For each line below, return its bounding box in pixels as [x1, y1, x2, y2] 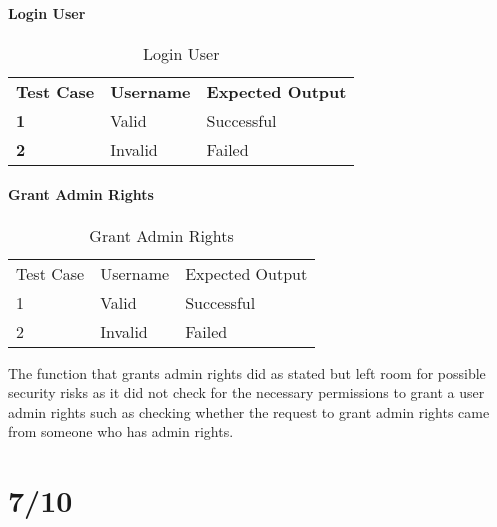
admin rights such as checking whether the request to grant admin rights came [8, 401, 490, 422]
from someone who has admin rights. [8, 421, 234, 442]
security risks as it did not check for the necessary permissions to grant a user [8, 382, 485, 403]
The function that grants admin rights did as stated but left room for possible [8, 362, 486, 383]
